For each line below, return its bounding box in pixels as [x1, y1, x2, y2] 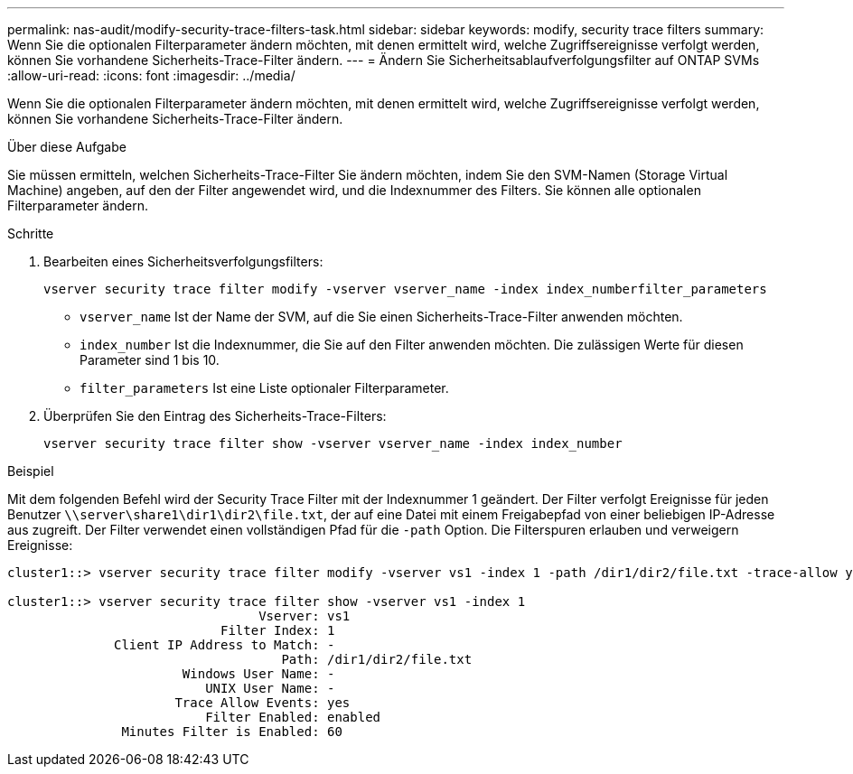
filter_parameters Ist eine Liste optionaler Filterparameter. [80, 380, 449, 396]
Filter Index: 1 [220, 623, 335, 638]
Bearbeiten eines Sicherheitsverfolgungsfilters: [43, 254, 323, 269]
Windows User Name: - [182, 667, 335, 681]
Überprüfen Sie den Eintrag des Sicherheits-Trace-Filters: [43, 408, 387, 424]
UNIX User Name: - [205, 681, 335, 695]
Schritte [7, 226, 54, 241]
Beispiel [7, 463, 54, 479]
